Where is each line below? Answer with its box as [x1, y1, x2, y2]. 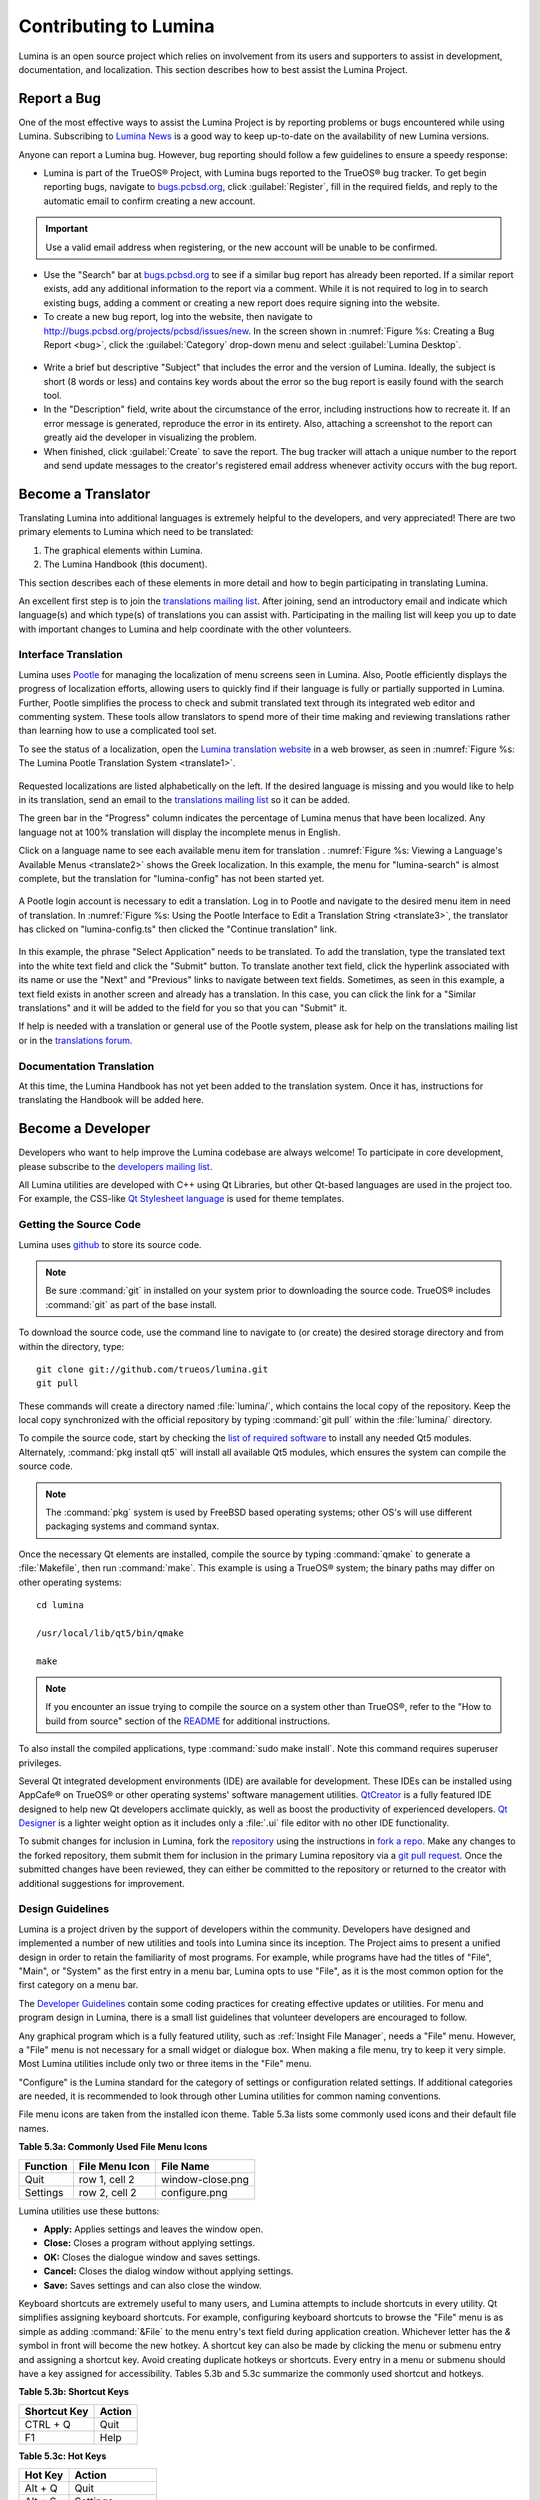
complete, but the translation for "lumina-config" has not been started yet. [18, 872, 325, 884]
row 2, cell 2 [78, 2185, 137, 2199]
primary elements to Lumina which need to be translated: [18, 526, 254, 538]
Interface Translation [18, 648, 124, 662]
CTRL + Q [24, 2417, 71, 2431]
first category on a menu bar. [18, 1979, 139, 1991]
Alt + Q [24, 2481, 58, 2495]
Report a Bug [18, 90, 102, 107]
